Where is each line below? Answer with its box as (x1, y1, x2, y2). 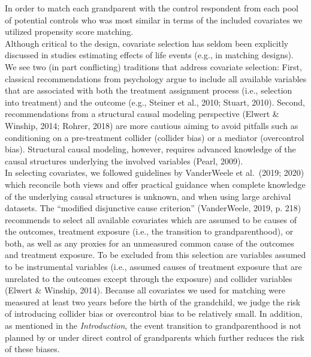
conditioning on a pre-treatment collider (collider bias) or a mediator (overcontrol (5, 131, 304, 143)
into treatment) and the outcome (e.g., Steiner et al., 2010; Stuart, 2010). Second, (5, 95, 306, 108)
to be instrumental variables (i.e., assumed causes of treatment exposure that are (5, 260, 302, 273)
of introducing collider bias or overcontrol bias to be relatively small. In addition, (5, 307, 303, 320)
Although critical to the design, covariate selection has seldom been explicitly (5, 37, 289, 49)
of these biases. (5, 343, 60, 355)
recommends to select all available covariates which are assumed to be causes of (5, 213, 297, 226)
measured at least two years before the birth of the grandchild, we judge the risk (5, 295, 301, 308)
